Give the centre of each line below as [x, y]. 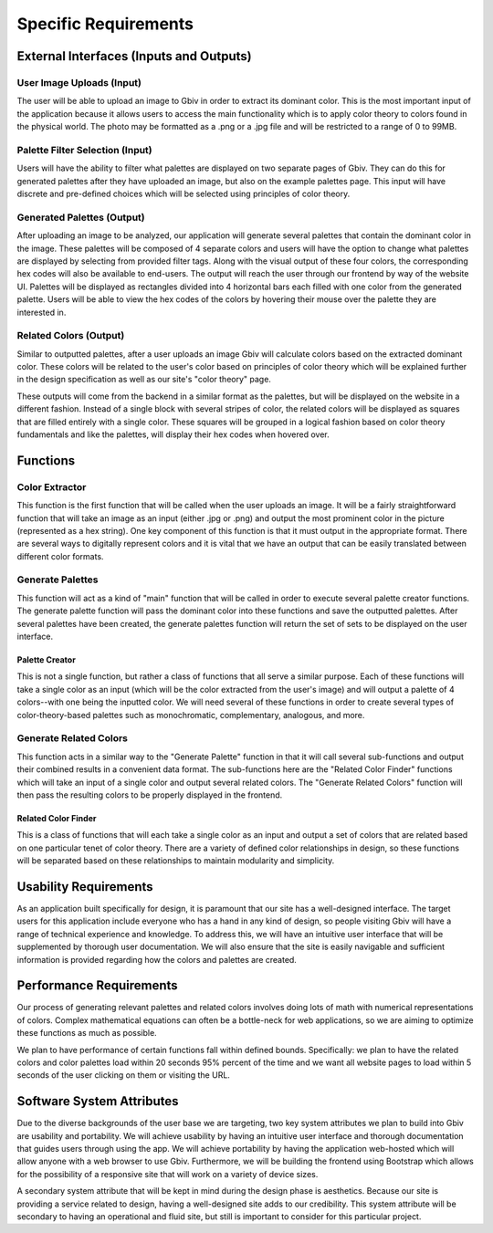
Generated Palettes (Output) [81, 217]
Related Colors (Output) [71, 336]
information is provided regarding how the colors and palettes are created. [157, 959]
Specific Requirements [105, 24]
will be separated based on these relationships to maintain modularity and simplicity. [176, 861]
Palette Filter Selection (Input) [84, 150]
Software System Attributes [98, 1101]
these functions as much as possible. [87, 1033]
